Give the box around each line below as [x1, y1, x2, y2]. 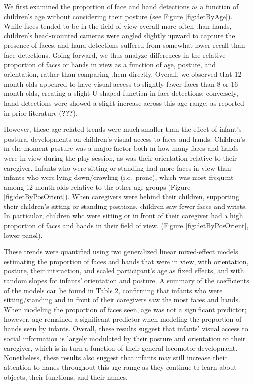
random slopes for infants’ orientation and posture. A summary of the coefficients [4, 275, 249, 286]
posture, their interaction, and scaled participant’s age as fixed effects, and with [4, 266, 244, 276]
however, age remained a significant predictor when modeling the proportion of [4, 314, 242, 324]
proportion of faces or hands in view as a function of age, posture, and [4, 59, 216, 69]
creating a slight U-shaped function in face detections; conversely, [41, 88, 238, 98]
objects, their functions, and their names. [4, 371, 128, 382]
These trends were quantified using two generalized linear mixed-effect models [4, 246, 238, 257]
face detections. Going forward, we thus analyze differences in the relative [4, 49, 225, 59]
